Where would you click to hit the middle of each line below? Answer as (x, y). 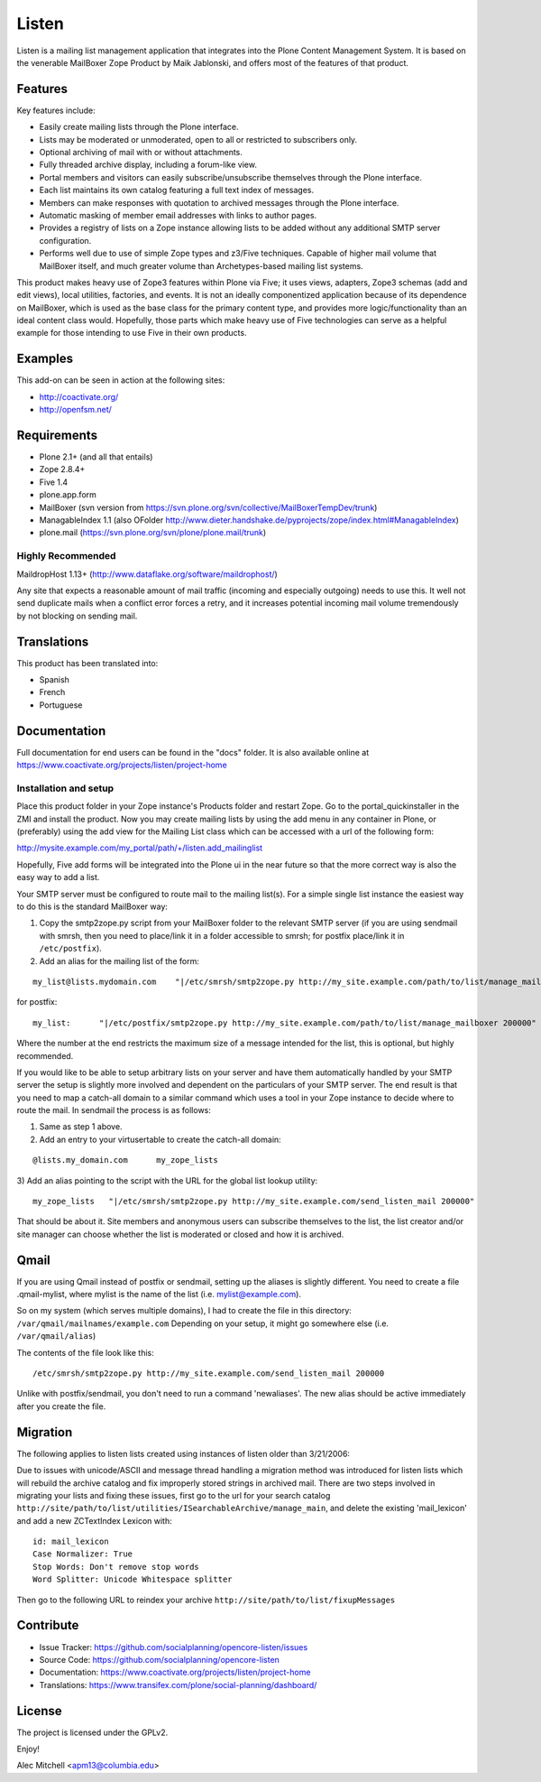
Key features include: (56, 110)
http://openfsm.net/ (76, 410)
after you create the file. (61, 1406)
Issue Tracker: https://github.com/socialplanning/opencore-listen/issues (174, 1647)
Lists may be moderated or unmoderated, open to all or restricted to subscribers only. (198, 139)
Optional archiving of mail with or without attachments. (141, 153)
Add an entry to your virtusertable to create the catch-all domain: (160, 1139)
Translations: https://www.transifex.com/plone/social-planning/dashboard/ (178, 1685)
